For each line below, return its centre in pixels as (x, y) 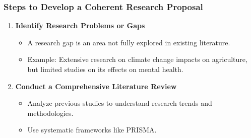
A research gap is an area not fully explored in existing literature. (129, 42)
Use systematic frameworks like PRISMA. (92, 130)
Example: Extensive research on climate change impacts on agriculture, (137, 59)
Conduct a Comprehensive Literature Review (96, 86)
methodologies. (50, 113)
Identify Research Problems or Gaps (80, 25)
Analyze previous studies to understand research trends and (120, 103)
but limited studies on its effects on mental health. (105, 69)
